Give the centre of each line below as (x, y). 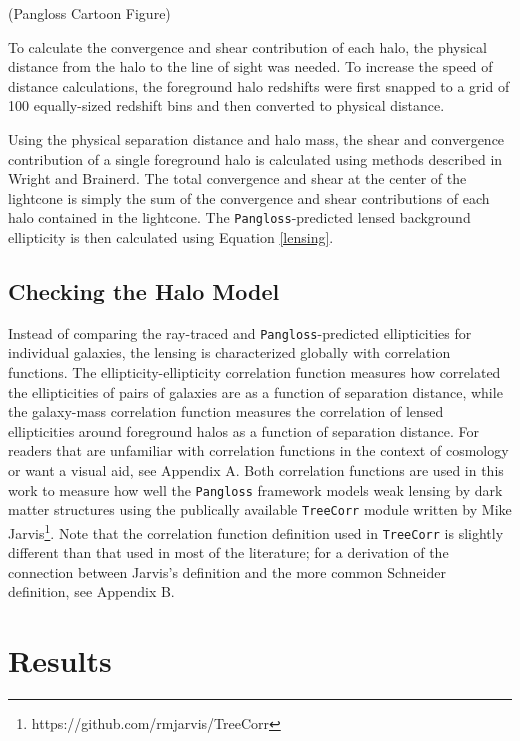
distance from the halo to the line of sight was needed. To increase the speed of (250, 66)
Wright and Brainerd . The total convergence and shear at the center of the (237, 178)
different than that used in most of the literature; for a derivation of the (228, 552)
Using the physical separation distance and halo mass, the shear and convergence (256, 138)
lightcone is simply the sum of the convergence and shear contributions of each (249, 197)
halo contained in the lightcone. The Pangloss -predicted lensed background (239, 217)
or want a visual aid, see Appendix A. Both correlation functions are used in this (256, 470)
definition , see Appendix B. (91, 591)
